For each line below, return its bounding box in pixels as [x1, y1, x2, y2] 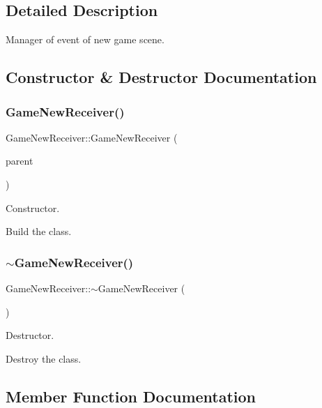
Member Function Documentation [6, 385, 256, 407]
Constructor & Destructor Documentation [6, 66, 317, 88]
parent [6, 153, 33, 168]
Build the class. [6, 224, 72, 239]
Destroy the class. [6, 351, 82, 365]
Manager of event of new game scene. [6, 32, 164, 47]
